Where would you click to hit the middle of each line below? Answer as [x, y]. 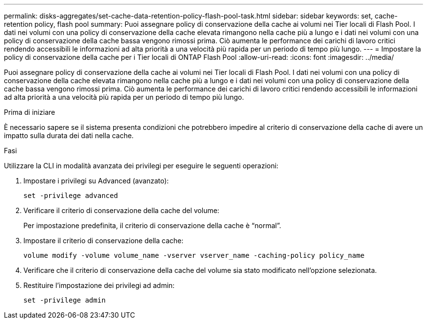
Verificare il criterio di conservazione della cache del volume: [121, 210]
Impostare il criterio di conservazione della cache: [104, 241]
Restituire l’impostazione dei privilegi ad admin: [99, 285]
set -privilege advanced [71, 196]
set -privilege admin [65, 300]
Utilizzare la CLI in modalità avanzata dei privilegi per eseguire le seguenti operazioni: [141, 166]
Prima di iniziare [29, 112]
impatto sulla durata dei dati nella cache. [69, 135]
